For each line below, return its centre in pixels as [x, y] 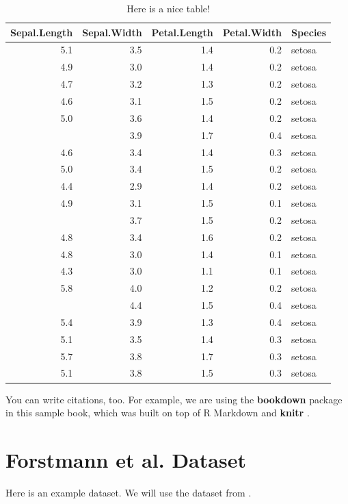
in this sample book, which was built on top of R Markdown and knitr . [158, 413]
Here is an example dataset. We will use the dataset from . [129, 492]
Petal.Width [252, 32]
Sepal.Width [112, 32]
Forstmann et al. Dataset [126, 459]
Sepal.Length [42, 32]
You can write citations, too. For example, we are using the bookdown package [174, 399]
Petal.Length [182, 32]
